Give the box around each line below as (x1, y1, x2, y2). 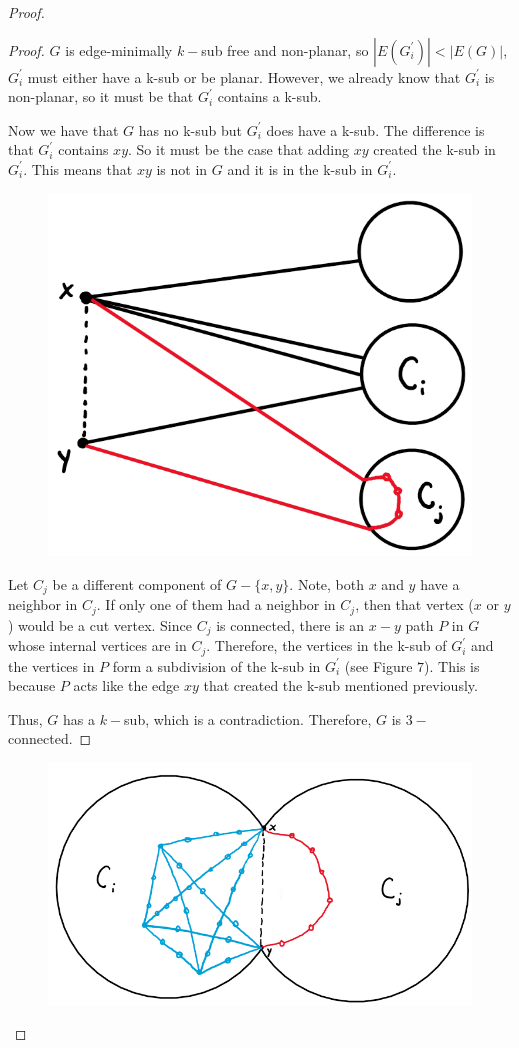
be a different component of (52, 573, 222, 594)
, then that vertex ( (355, 594, 474, 615)
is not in (156, 158, 208, 179)
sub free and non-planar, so (201, 39, 369, 60)
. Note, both (289, 573, 365, 594)
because (8, 675, 56, 696)
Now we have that (8, 119, 119, 140)
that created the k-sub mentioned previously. (203, 675, 478, 696)
